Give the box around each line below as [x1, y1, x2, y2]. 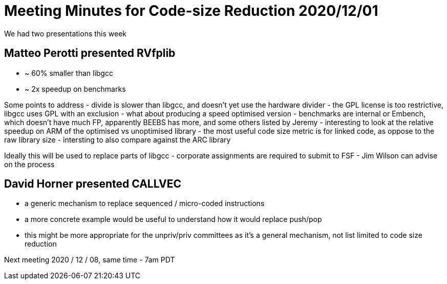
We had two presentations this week [4, 29, 127, 38]
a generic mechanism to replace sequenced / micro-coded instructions [25, 199, 265, 208]
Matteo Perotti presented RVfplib [4, 47, 176, 60]
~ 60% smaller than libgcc [25, 68, 113, 77]
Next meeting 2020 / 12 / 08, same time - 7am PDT [4, 255, 175, 265]
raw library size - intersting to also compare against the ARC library [4, 135, 231, 144]
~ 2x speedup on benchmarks [25, 84, 126, 93]
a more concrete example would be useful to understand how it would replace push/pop [25, 215, 322, 224]
